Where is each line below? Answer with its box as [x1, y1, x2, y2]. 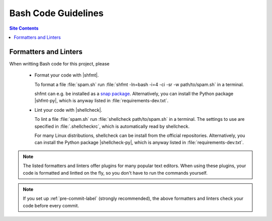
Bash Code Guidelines [9, 8, 104, 19]
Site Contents [9, 25, 39, 31]
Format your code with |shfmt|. [34, 72, 99, 78]
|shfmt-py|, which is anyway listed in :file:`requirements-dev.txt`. [34, 98, 169, 104]
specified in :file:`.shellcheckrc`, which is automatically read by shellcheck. [34, 123, 190, 129]
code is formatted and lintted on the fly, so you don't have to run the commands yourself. [23, 170, 208, 176]
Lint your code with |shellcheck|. [34, 107, 103, 113]
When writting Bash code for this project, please [9, 60, 110, 66]
